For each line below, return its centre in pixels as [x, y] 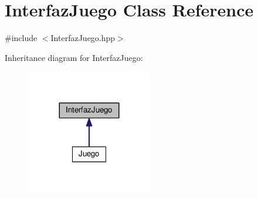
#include [21, 38]
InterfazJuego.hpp [83, 38]
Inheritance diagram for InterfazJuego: [74, 57]
